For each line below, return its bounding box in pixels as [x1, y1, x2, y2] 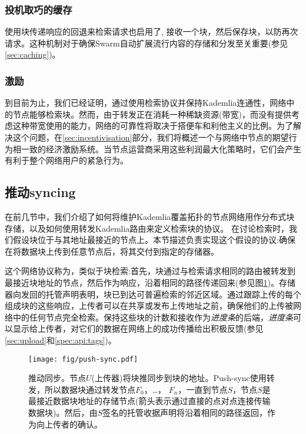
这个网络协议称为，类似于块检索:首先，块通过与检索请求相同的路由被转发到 [5, 265, 295, 277]
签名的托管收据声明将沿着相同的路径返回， [102, 406, 268, 418]
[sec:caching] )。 [5, 48, 61, 61]
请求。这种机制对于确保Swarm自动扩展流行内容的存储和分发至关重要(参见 [5, 36, 288, 49]
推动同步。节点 [28, 372, 86, 384]
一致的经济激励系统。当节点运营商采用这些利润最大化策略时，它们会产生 [21, 142, 301, 155]
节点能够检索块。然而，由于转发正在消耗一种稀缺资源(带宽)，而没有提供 [12, 108, 291, 120]
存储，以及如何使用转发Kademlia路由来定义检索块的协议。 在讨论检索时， [5, 222, 289, 234]
